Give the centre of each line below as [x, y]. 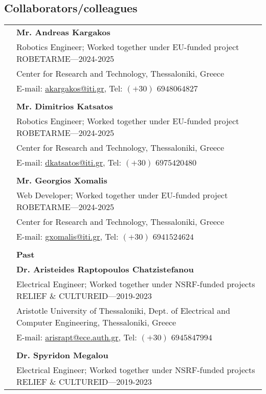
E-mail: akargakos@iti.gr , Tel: [70, 88]
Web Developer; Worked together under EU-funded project [122, 195]
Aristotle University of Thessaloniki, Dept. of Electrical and [123, 311]
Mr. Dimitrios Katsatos [65, 106]
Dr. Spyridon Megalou [62, 355]
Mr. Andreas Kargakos [63, 32]
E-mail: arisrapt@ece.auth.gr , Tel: [77, 337]
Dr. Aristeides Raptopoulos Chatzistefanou [105, 269]
